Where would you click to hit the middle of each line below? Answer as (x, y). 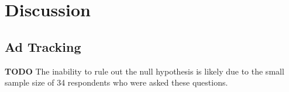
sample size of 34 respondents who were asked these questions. (116, 82)
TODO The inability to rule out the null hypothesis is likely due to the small (144, 71)
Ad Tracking (43, 46)
